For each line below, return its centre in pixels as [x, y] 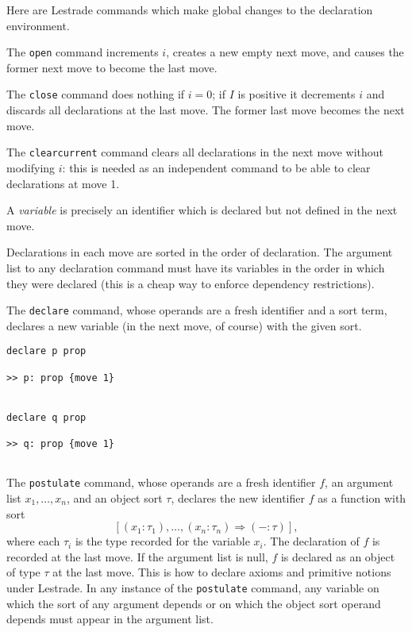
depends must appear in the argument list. [110, 619]
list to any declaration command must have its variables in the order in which [196, 267]
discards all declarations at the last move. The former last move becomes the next [206, 110]
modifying [31, 167]
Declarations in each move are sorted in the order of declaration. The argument [200, 252]
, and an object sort [115, 497]
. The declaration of [311, 541]
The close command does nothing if [96, 94]
